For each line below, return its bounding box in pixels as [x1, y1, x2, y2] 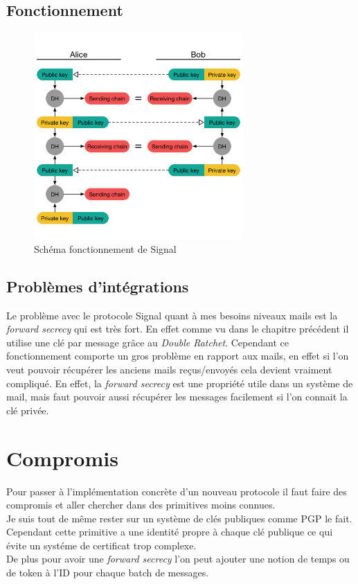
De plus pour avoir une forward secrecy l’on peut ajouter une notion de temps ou [6, 551, 350, 566]
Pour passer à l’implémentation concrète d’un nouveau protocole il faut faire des [6, 484, 347, 498]
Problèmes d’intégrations [6, 275, 189, 297]
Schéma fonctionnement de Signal [34, 241, 177, 256]
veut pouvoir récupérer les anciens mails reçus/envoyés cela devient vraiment [6, 362, 332, 376]
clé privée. [6, 402, 49, 417]
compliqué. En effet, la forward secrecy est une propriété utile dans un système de [6, 375, 353, 390]
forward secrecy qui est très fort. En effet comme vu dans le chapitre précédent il [6, 321, 349, 336]
